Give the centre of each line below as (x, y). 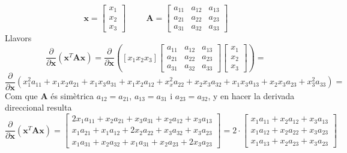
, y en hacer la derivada (251, 95)
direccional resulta (38, 107)
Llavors (18, 38)
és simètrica (72, 95)
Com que (21, 95)
